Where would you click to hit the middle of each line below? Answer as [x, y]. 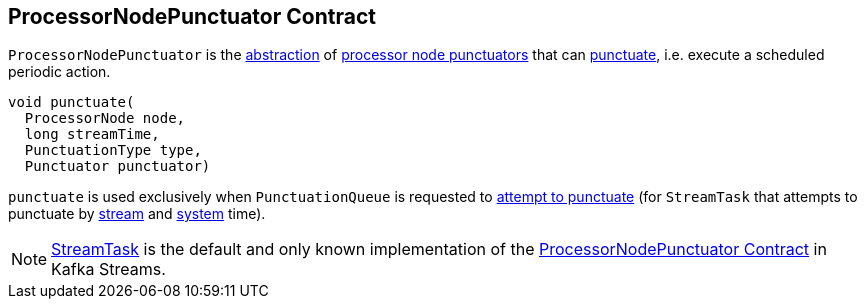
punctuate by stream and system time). [137, 214]
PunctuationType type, [113, 150]
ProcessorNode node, [105, 118]
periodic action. [59, 72]
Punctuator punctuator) [117, 166]
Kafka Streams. [108, 269]
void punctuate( [71, 102]
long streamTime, [92, 134]
